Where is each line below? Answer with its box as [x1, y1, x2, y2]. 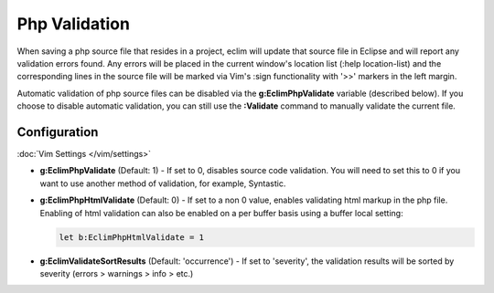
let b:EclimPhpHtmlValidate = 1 [59, 232, 205, 242]
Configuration [16, 124, 99, 140]
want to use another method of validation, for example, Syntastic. [39, 178, 286, 189]
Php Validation [16, 14, 130, 34]
